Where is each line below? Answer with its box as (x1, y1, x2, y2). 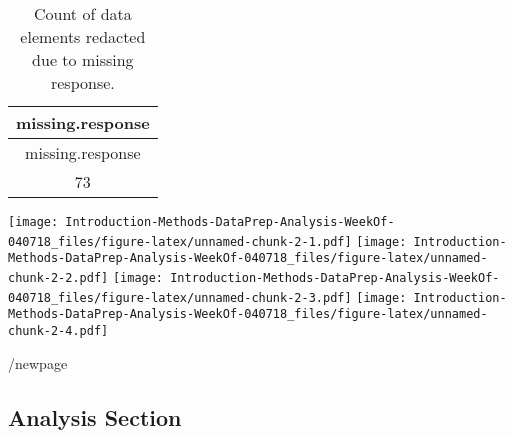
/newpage (8, 352, 68, 373)
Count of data (33, 2, 132, 25)
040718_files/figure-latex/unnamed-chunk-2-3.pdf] (8, 290, 352, 305)
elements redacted (20, 25, 146, 48)
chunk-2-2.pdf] (8, 270, 109, 285)
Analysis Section (8, 401, 182, 432)
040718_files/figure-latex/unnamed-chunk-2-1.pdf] (8, 234, 352, 249)
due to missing (32, 48, 134, 71)
